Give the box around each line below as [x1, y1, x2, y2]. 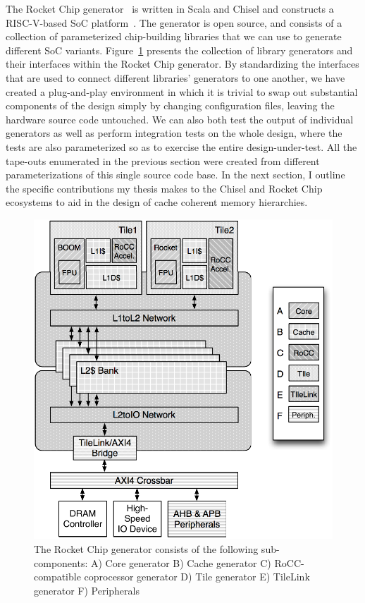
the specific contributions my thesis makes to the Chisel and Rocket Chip [6, 181, 323, 195]
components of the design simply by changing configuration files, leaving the [6, 98, 335, 113]
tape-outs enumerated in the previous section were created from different [6, 153, 320, 168]
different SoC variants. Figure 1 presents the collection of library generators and [6, 42, 353, 57]
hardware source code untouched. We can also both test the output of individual [6, 111, 354, 126]
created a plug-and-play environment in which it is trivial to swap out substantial [6, 84, 358, 99]
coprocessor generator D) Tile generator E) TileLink [84, 569, 310, 584]
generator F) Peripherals [34, 583, 140, 597]
